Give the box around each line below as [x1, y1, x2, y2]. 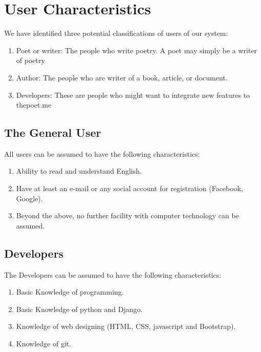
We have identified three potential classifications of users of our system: [4, 28, 228, 38]
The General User [4, 125, 101, 140]
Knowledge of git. [16, 338, 72, 349]
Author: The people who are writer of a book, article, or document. [16, 72, 228, 82]
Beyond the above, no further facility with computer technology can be [16, 210, 239, 221]
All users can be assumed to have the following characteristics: [4, 148, 200, 159]
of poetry [16, 55, 45, 66]
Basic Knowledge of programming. [16, 286, 124, 297]
